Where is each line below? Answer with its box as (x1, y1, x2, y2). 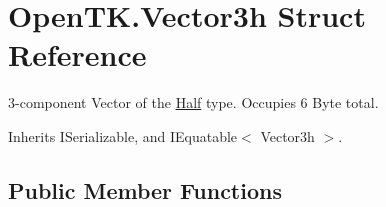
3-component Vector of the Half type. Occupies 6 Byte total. (8, 92, 379, 113)
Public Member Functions (8, 174, 282, 205)
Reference (8, 34, 147, 75)
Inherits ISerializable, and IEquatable (8, 125, 238, 146)
